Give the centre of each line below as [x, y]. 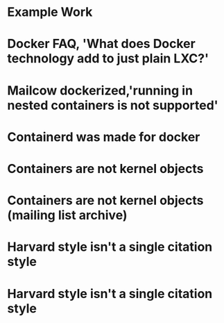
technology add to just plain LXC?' [108, 59]
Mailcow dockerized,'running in [100, 90]
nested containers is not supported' [113, 105]
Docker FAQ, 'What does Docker [101, 44]
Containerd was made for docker [104, 137]
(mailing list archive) [67, 215]
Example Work [50, 12]
